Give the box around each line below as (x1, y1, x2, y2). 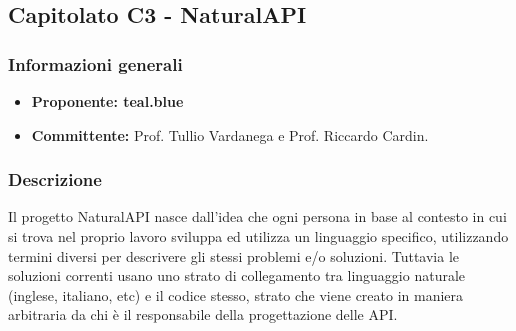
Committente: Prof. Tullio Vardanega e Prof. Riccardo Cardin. (31, 124, 429, 145)
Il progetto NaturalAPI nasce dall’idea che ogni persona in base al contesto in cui (8, 206, 507, 227)
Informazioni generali (8, 51, 183, 76)
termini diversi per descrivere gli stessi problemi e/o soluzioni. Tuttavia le (8, 245, 460, 266)
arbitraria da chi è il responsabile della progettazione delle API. (8, 304, 398, 325)
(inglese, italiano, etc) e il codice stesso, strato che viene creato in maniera (8, 284, 464, 305)
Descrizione (8, 167, 102, 192)
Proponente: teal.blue (31, 91, 184, 111)
